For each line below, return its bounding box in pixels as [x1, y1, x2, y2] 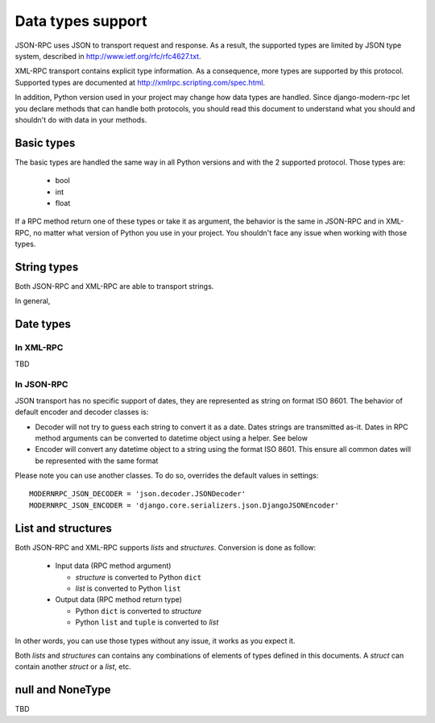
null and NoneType [14, 683, 111, 697]
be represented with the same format [35, 456, 159, 466]
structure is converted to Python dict [75, 572, 201, 582]
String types [14, 260, 79, 274]
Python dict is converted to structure [75, 606, 201, 616]
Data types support [14, 12, 147, 30]
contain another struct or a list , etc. [14, 662, 132, 671]
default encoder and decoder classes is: [14, 407, 149, 417]
